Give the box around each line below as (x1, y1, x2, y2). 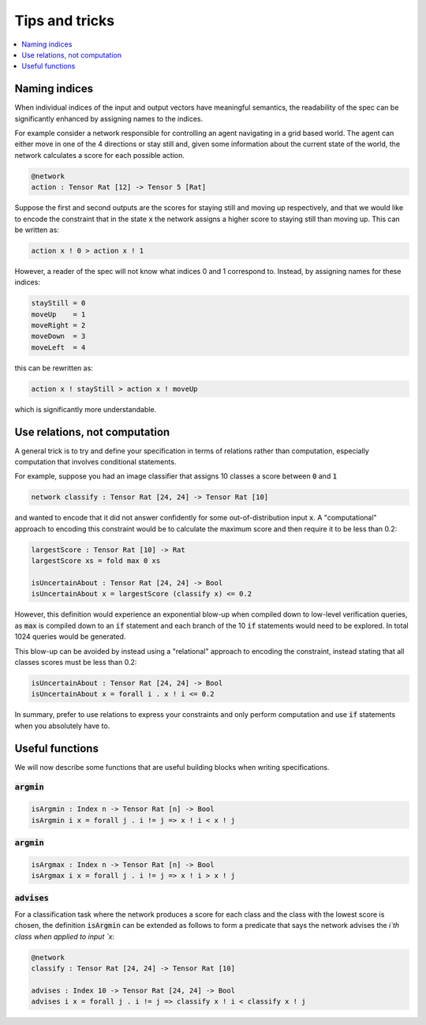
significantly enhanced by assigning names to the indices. (14, 114, 204, 123)
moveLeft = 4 (31, 343, 86, 351)
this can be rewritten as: (14, 363, 94, 373)
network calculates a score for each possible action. (14, 150, 185, 160)
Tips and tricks (14, 12, 114, 29)
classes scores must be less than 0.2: (14, 657, 137, 666)
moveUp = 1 (31, 310, 86, 319)
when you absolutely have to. (14, 721, 110, 730)
